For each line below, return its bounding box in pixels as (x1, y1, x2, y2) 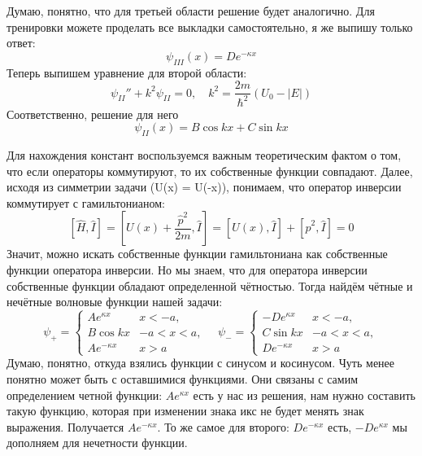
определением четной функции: (7, 386, 163, 403)
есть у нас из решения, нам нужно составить (193, 386, 415, 403)
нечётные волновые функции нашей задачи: (7, 293, 223, 310)
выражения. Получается (7, 418, 124, 435)
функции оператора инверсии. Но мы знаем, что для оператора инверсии (7, 261, 368, 278)
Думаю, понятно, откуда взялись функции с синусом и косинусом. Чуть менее (7, 354, 395, 371)
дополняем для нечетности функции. (7, 434, 188, 451)
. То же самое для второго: (157, 418, 289, 435)
